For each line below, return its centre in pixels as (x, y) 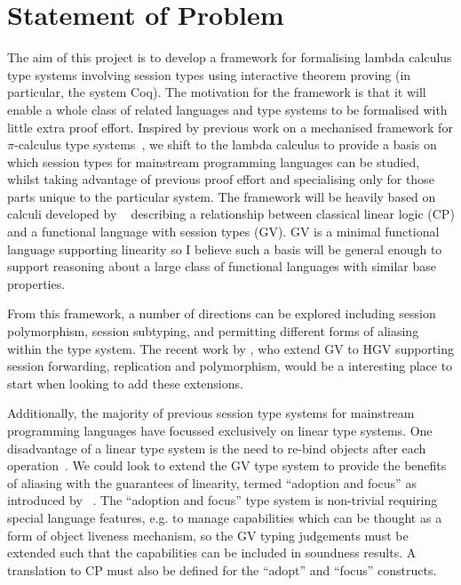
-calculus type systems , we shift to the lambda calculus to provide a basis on (225, 144)
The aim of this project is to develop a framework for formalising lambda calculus (230, 57)
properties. (36, 283)
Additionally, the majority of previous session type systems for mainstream (211, 413)
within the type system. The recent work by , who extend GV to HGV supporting (230, 348)
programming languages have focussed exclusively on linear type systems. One (220, 430)
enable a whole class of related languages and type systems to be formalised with (227, 109)
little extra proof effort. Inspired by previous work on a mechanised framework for (230, 127)
